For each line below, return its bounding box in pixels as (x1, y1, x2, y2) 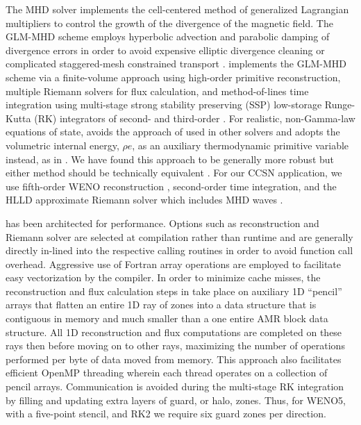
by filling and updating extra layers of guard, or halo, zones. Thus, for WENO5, (6, 392, 346, 407)
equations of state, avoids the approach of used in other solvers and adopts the (6, 124, 340, 139)
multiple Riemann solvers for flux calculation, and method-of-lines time (6, 83, 309, 98)
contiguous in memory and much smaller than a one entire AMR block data (6, 311, 328, 326)
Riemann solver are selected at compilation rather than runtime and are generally (6, 229, 353, 244)
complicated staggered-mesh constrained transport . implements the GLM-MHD (6, 56, 347, 71)
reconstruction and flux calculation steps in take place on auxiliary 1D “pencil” (6, 283, 342, 298)
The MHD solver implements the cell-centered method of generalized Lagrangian (6, 2, 349, 16)
